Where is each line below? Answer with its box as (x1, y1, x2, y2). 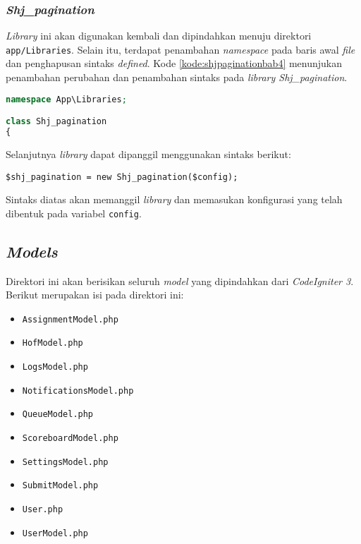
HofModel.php (22, 338, 83, 349)
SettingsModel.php (22, 457, 109, 467)
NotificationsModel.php (22, 385, 134, 396)
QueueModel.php (22, 409, 94, 420)
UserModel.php (22, 528, 88, 538)
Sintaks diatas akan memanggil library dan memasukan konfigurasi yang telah (6, 192, 343, 207)
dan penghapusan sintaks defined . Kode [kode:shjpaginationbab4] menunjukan (6, 56, 343, 71)
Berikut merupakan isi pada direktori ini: (6, 287, 184, 302)
